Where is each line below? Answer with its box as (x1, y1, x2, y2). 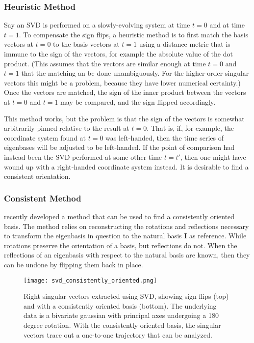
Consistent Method (4, 192, 81, 204)
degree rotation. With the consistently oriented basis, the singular (24, 319, 221, 330)
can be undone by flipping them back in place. (4, 259, 143, 269)
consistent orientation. (4, 171, 71, 181)
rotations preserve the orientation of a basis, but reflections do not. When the (4, 240, 237, 250)
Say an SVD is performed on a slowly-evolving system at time (4, 20, 190, 30)
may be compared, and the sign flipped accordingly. (60, 96, 216, 107)
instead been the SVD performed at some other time (4, 151, 162, 162)
